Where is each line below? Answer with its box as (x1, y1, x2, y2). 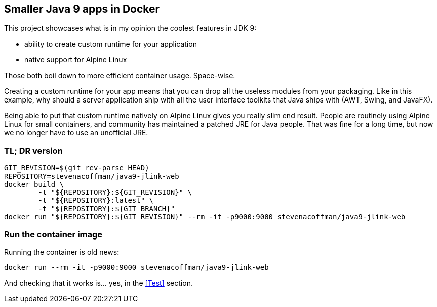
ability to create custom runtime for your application (24, 40, 197, 49)
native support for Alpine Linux (24, 55, 127, 64)
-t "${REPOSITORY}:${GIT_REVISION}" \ (38, 188, 192, 197)
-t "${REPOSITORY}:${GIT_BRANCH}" (38, 204, 175, 213)
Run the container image (4, 229, 103, 240)
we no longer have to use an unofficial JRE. (4, 128, 148, 138)
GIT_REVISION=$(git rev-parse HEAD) (4, 164, 149, 173)
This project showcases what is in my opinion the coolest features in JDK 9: (4, 24, 257, 33)
